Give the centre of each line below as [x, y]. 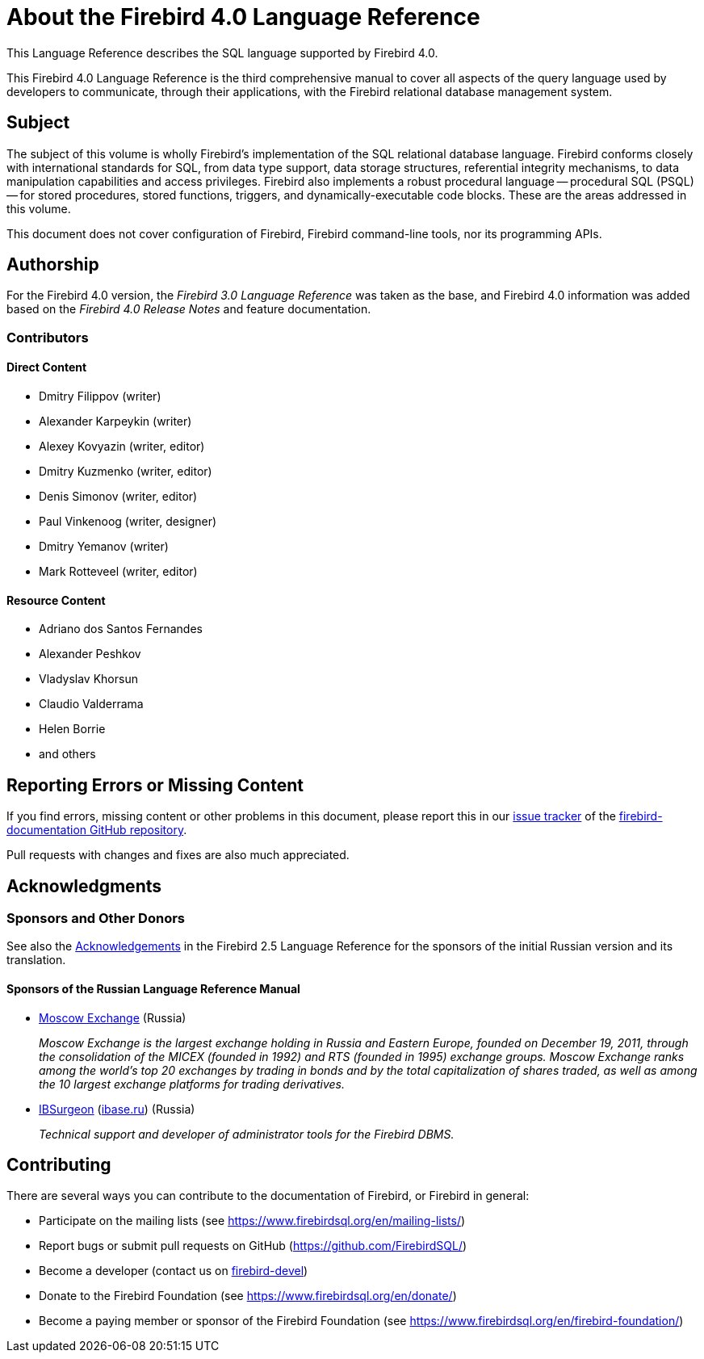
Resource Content [56, 600]
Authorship [53, 265]
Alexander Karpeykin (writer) [115, 422]
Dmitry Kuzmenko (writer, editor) [126, 472]
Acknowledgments [84, 886]
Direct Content [47, 367]
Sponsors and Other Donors [96, 918]
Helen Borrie [72, 729]
